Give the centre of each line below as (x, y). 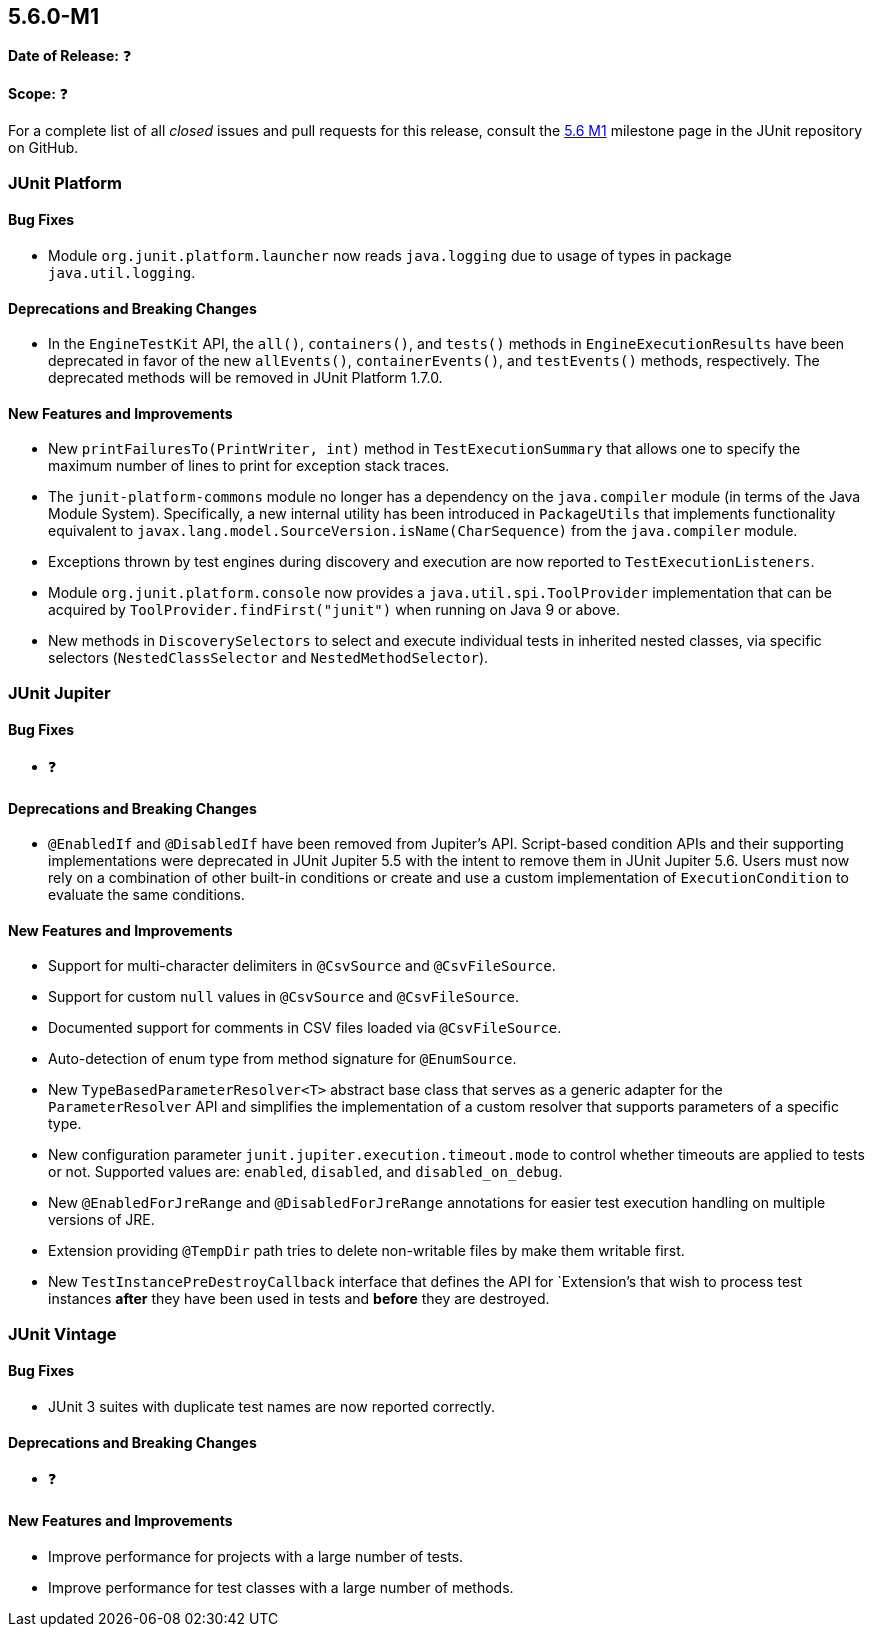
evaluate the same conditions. (146, 895)
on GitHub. (43, 148)
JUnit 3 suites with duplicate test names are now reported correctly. (271, 1407)
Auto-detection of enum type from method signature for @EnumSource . (282, 1059)
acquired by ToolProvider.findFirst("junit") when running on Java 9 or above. (334, 610)
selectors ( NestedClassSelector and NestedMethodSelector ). (268, 658)
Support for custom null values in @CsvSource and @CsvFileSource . (283, 997)
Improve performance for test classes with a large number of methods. (281, 1587)
